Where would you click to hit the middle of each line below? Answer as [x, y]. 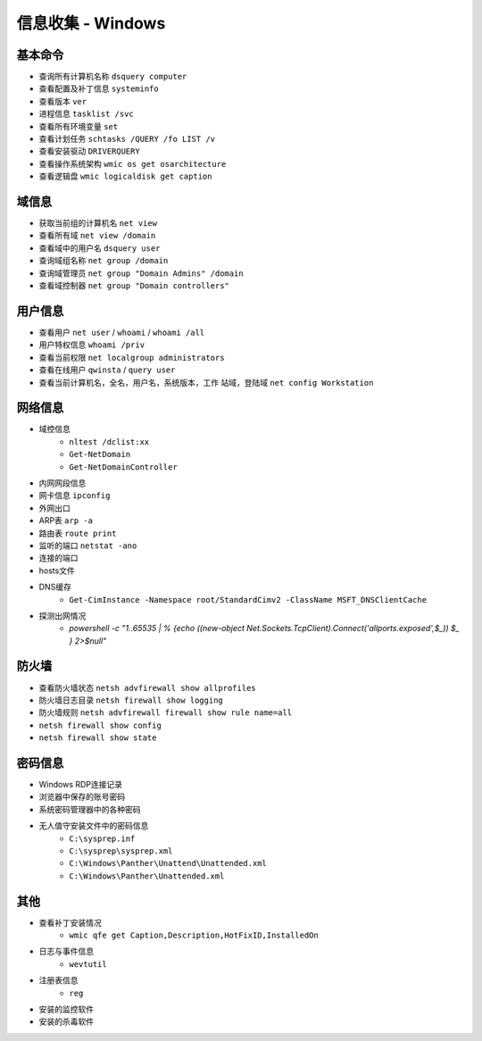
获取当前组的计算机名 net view [98, 223]
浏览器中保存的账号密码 [82, 797]
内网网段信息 [62, 483]
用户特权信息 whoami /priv [92, 345]
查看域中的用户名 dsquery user [100, 248]
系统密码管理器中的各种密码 [90, 809]
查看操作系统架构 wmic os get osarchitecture [133, 163]
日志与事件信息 [66, 952]
